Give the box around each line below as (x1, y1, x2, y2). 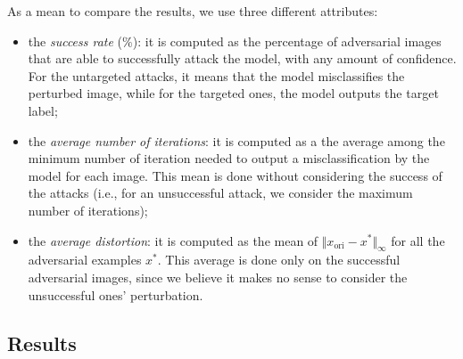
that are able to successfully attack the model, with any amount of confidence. (28, 49, 457, 68)
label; (28, 101, 58, 119)
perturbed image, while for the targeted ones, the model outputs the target (28, 84, 439, 102)
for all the (391, 231, 445, 249)
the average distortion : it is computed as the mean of (28, 231, 318, 249)
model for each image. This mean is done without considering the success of (28, 166, 442, 184)
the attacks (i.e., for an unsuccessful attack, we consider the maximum (28, 184, 413, 202)
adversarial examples (28, 250, 142, 269)
